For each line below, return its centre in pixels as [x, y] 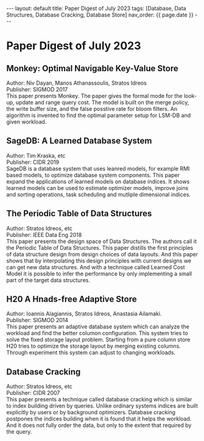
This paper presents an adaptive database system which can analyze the [98, 326]
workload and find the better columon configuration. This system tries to [97, 333]
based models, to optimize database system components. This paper [93, 175]
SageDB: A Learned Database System [79, 141]
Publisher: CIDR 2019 [33, 162]
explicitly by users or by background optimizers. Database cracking [91, 412]
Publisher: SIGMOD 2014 [37, 320]
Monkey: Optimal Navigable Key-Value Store [92, 68]
